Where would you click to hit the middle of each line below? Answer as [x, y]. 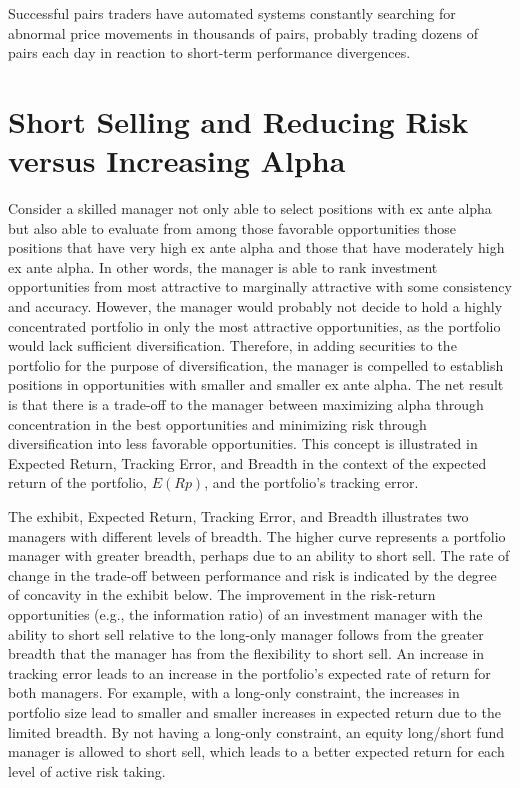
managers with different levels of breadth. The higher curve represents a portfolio [257, 535]
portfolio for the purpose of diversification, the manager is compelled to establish [256, 364]
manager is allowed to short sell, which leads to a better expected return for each [256, 751]
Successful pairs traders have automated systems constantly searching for [232, 13]
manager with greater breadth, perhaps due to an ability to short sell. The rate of [259, 555]
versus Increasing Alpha [177, 160]
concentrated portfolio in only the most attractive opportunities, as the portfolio [254, 325]
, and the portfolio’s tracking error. [311, 482]
